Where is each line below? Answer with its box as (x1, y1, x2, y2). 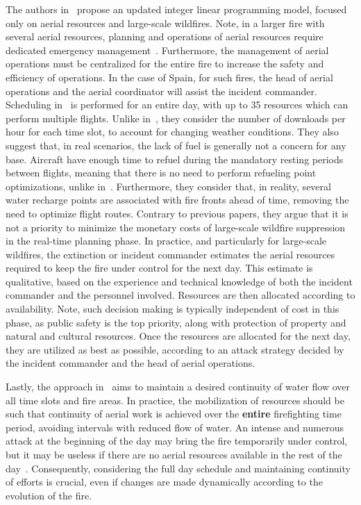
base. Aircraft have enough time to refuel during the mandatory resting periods (6, 151, 344, 166)
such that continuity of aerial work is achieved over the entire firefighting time (6, 406, 342, 421)
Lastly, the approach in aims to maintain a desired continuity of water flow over (6, 379, 351, 394)
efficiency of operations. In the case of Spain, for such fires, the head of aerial (6, 69, 333, 84)
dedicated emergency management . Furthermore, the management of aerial (6, 42, 329, 57)
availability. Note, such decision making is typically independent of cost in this (6, 301, 339, 316)
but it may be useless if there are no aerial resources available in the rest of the (6, 447, 342, 461)
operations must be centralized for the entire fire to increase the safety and (6, 56, 324, 71)
